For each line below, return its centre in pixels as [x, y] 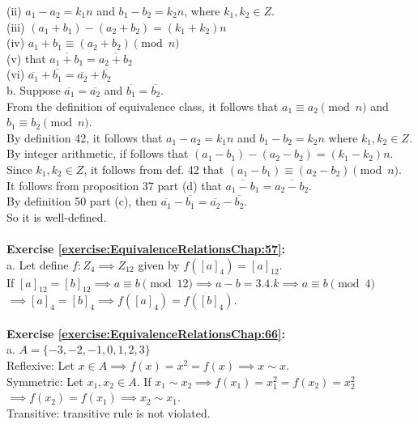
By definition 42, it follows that [85, 137]
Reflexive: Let [41, 365]
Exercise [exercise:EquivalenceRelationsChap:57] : [146, 248]
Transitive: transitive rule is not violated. [109, 412]
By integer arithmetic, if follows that [98, 153]
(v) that [26, 58]
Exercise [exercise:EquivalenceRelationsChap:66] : [146, 333]
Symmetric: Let [45, 381]
